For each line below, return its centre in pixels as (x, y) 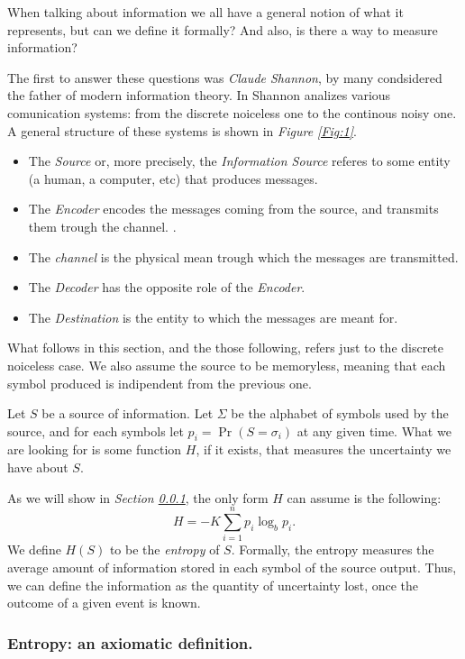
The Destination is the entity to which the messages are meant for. (213, 317)
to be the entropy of (164, 549)
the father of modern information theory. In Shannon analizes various (199, 95)
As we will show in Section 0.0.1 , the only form (138, 497)
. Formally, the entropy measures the (333, 549)
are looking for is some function (95, 449)
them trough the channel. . (102, 226)
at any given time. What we (374, 430)
